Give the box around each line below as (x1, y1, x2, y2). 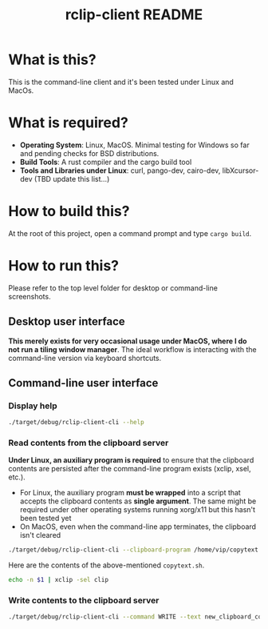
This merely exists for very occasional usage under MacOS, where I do (8, 336, 247, 346)
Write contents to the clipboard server (8, 595, 160, 606)
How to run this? (8, 257, 120, 274)
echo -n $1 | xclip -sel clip (8, 576, 109, 584)
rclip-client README (65, 6, 203, 24)
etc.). (8, 472, 26, 482)
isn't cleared (19, 531, 61, 540)
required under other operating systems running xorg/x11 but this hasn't (19, 505, 256, 515)
